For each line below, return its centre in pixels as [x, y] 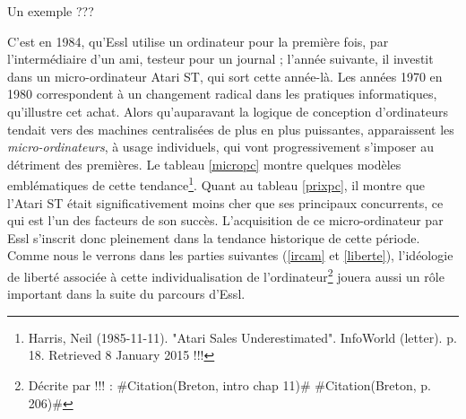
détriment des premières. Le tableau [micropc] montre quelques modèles [204, 164]
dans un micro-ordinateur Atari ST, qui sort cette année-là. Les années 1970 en [225, 76]
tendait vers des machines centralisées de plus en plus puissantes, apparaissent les [231, 129]
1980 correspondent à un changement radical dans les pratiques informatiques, [222, 94]
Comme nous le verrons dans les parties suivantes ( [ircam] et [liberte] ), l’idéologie [230, 255]
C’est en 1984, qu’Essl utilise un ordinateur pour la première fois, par [198, 41]
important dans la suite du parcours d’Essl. [126, 294]
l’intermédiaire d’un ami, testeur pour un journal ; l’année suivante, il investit [220, 59]
